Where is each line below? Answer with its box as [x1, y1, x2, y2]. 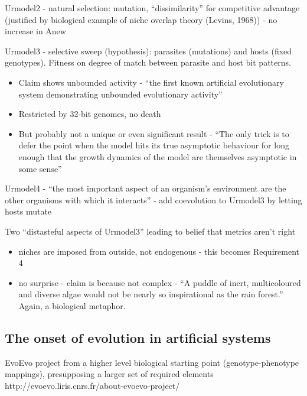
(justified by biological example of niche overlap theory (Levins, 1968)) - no [5, 13, 277, 25]
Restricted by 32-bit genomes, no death [18, 108, 161, 120]
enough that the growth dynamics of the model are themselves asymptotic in [18, 150, 297, 163]
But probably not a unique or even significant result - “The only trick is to [18, 127, 289, 139]
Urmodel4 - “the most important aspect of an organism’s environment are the [5, 182, 286, 194]
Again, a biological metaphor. [18, 299, 126, 311]
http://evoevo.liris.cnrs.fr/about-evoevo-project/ [5, 379, 180, 391]
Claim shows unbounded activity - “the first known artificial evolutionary [18, 76, 284, 88]
